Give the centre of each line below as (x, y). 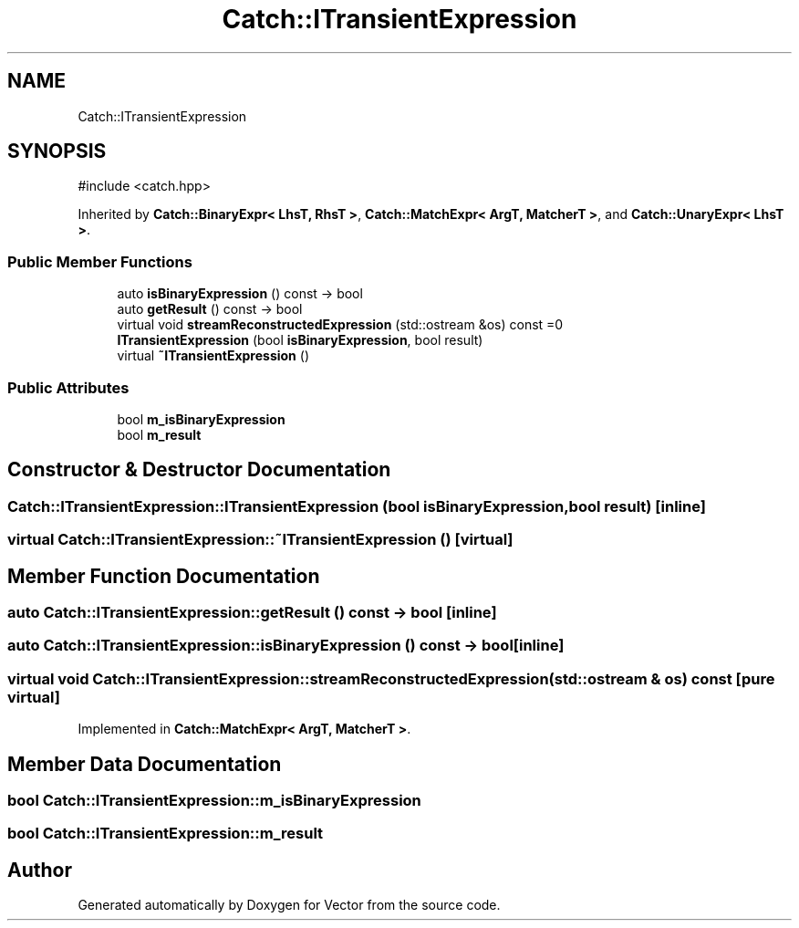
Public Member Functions (100, 261)
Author (40, 870)
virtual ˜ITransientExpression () (213, 356)
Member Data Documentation (145, 764)
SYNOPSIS (57, 151)
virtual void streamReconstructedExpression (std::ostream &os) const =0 (340, 325)
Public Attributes (68, 387)
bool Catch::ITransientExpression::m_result (166, 834)
